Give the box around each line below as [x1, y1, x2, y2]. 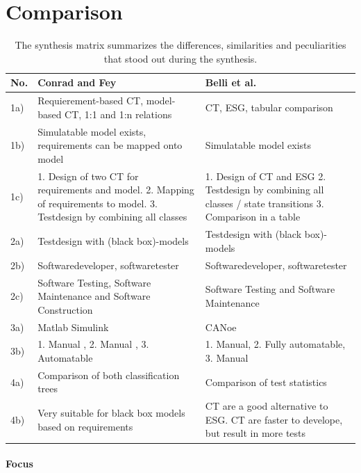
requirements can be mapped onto [37, 138, 183, 152]
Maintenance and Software [37, 289, 151, 303]
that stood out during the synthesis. [103, 51, 258, 65]
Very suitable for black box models [37, 406, 185, 420]
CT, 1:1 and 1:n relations [65, 106, 172, 121]
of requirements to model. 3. [37, 195, 158, 210]
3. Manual [205, 351, 249, 364]
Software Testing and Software [205, 282, 335, 296]
